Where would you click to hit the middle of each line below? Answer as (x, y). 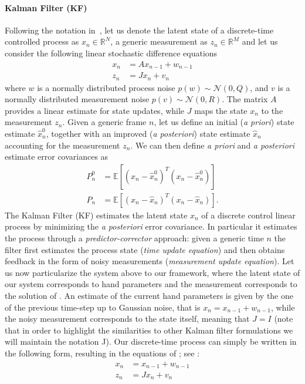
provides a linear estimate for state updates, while (95, 110)
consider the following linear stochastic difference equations (111, 53)
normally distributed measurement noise (77, 99)
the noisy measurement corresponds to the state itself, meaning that (127, 319)
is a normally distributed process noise (106, 87)
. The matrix (245, 99)
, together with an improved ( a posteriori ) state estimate (148, 133)
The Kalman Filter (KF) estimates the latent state (96, 215)
